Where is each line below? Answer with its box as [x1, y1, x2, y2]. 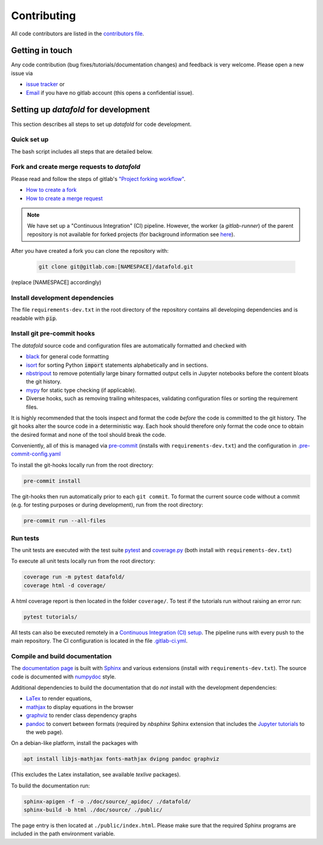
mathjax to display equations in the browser [26, 703, 134, 710]
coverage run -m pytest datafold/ [23, 574, 125, 581]
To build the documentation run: [11, 782, 90, 789]
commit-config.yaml [11, 450, 61, 458]
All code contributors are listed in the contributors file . [11, 30, 145, 37]
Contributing [11, 9, 76, 22]
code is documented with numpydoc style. [11, 673, 116, 680]
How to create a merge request [26, 195, 103, 202]
